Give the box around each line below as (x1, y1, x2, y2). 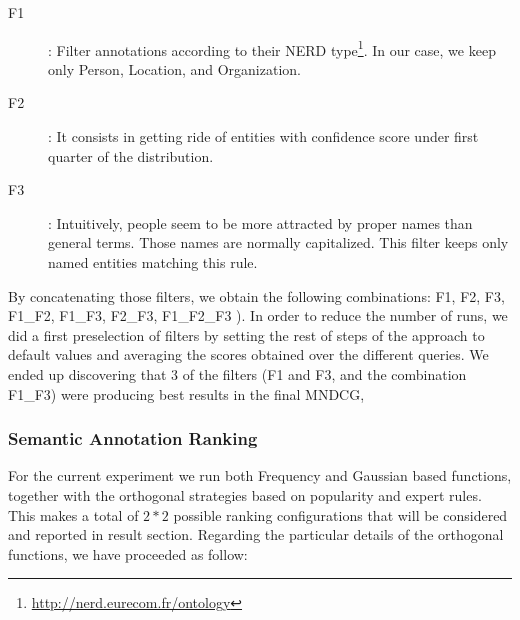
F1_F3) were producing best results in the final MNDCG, (8, 383, 365, 404)
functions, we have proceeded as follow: (8, 543, 248, 564)
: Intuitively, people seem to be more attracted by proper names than (48, 212, 473, 233)
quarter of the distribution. (48, 145, 214, 166)
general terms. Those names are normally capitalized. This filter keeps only (48, 232, 509, 253)
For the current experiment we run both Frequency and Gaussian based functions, (8, 465, 512, 486)
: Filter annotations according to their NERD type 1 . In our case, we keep (48, 36, 496, 60)
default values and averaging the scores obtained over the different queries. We (8, 344, 489, 365)
